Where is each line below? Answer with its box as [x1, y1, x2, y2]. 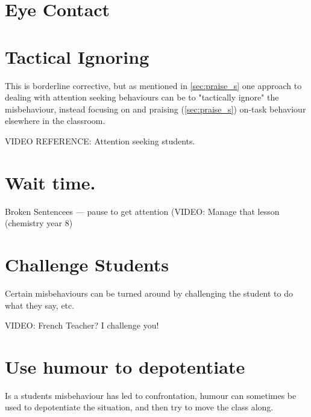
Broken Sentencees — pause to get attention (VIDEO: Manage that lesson [5, 205, 280, 217]
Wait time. [5, 170, 96, 194]
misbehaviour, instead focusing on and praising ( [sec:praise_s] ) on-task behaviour [5, 102, 306, 115]
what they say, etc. [5, 298, 75, 311]
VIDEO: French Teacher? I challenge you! [5, 319, 159, 332]
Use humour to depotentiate [5, 354, 245, 378]
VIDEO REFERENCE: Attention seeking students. [5, 134, 195, 147]
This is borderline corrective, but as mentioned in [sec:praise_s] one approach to [5, 79, 302, 91]
